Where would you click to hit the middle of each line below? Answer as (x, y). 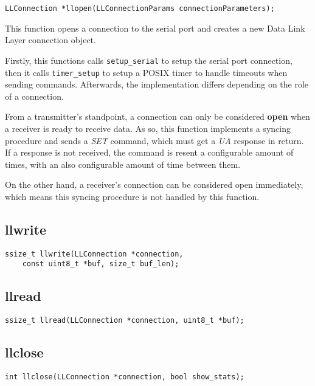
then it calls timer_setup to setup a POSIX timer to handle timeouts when (146, 72)
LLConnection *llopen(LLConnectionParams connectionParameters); (140, 9)
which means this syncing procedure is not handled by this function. (132, 196)
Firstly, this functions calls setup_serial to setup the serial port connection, (149, 60)
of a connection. (34, 96)
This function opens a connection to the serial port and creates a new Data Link (155, 28)
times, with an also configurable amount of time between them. (123, 164)
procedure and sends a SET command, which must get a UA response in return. (154, 140)
